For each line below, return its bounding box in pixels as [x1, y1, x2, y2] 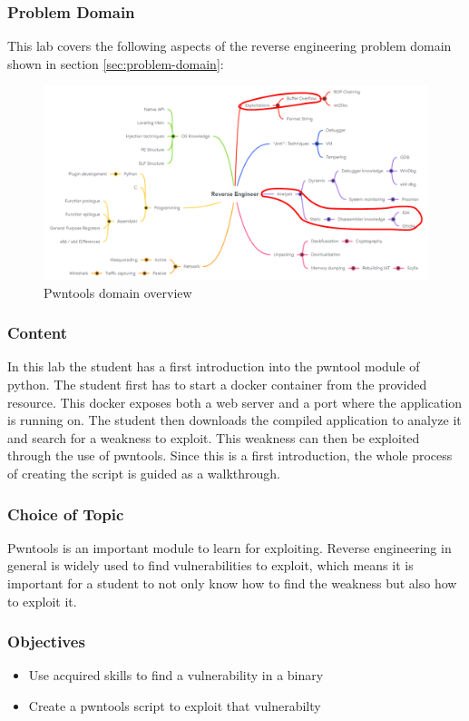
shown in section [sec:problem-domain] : [7, 54, 224, 73]
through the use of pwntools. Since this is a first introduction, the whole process [7, 446, 453, 465]
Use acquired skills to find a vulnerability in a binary [28, 666, 324, 685]
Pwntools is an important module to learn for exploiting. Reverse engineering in [7, 538, 452, 557]
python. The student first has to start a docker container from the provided [7, 375, 427, 394]
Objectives [7, 630, 85, 653]
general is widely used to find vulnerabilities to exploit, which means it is [7, 556, 414, 575]
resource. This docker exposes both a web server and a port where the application [7, 392, 463, 411]
